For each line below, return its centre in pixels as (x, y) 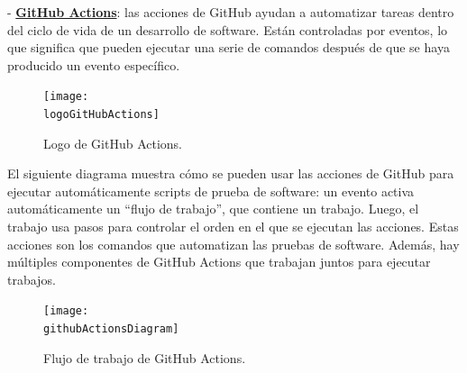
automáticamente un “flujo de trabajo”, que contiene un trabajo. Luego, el (213, 209)
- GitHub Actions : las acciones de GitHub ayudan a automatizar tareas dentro (231, 12)
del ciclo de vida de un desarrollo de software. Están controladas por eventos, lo (228, 29)
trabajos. (32, 279)
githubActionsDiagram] (111, 329)
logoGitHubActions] (101, 115)
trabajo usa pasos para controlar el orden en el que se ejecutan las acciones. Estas (233, 227)
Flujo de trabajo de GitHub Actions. (145, 357)
